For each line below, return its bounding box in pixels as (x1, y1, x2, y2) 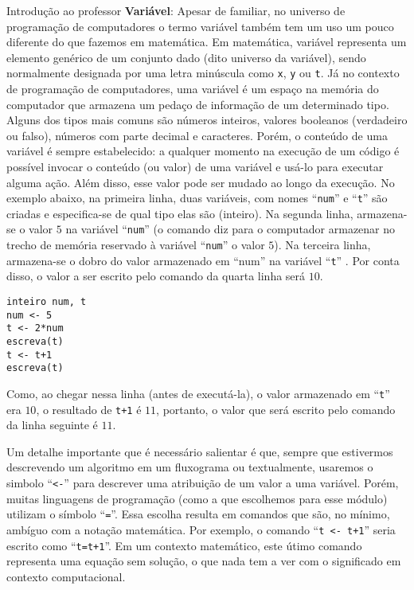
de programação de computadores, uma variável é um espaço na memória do (6, 80, 379, 97)
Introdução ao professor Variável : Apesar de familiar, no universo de (6, 2, 346, 18)
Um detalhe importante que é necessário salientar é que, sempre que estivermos (6, 443, 393, 459)
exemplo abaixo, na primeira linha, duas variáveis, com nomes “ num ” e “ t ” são (6, 190, 388, 206)
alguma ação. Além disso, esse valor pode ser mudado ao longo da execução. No (6, 174, 395, 190)
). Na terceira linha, (274, 236, 371, 253)
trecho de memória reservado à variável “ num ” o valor (6, 236, 265, 253)
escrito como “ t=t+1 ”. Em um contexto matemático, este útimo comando (6, 537, 362, 553)
